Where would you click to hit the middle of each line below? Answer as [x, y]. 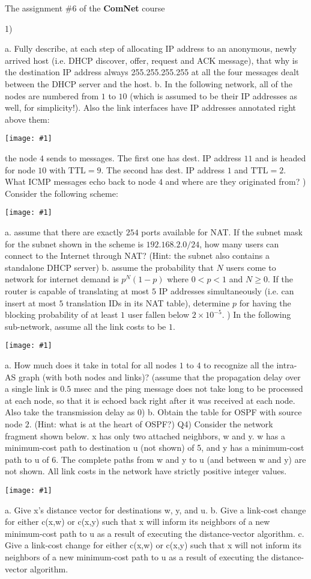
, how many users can [239, 243]
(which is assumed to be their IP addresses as [214, 95]
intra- [287, 365]
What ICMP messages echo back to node [80, 181]
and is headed [281, 158]
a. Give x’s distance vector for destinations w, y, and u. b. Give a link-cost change [155, 509]
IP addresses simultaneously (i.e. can [226, 291]
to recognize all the [239, 365]
